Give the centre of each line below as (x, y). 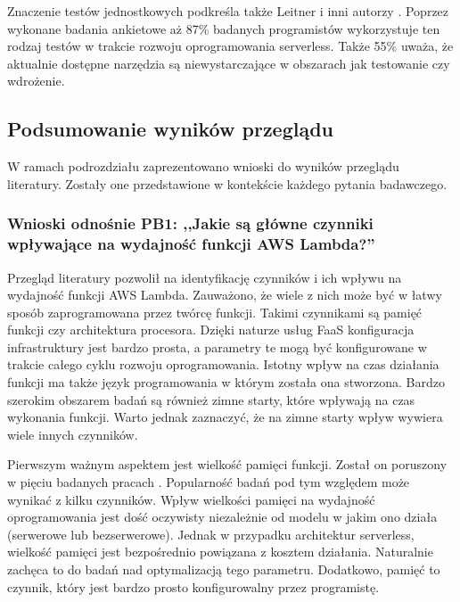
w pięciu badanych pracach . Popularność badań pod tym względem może (209, 482)
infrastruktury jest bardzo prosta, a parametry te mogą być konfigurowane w (217, 346)
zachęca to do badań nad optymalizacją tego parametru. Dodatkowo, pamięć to (224, 569)
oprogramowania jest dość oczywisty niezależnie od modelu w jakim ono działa (222, 517)
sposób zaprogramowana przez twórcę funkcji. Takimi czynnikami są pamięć (215, 312)
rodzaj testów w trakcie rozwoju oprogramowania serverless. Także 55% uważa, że (230, 46)
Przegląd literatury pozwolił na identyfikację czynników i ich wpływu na (205, 277)
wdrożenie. (36, 81)
